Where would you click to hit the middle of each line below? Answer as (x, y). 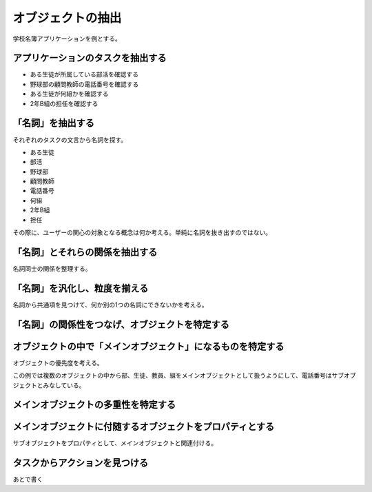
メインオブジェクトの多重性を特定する (94, 405)
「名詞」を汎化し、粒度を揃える (81, 288)
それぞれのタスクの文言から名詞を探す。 (70, 140)
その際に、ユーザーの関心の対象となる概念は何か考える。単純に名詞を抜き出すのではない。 (142, 233)
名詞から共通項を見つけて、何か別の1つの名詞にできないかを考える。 (110, 305)
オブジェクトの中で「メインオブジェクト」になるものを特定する (148, 346)
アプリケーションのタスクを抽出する (90, 58)
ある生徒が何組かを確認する (69, 94)
